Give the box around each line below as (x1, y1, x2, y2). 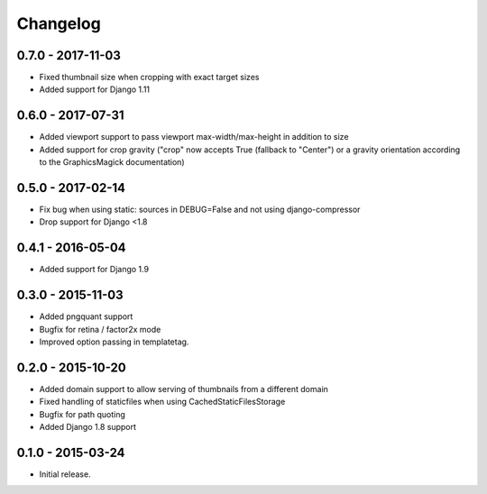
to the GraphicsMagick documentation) (39, 157, 185, 168)
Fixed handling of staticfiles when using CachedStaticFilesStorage (39, 397, 286, 407)
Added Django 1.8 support (39, 422, 137, 433)
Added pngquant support (39, 311, 133, 322)
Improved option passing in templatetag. (39, 336, 189, 347)
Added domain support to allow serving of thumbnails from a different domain (39, 383, 329, 394)
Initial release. (39, 469, 91, 480)
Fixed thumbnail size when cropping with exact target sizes (39, 72, 260, 83)
